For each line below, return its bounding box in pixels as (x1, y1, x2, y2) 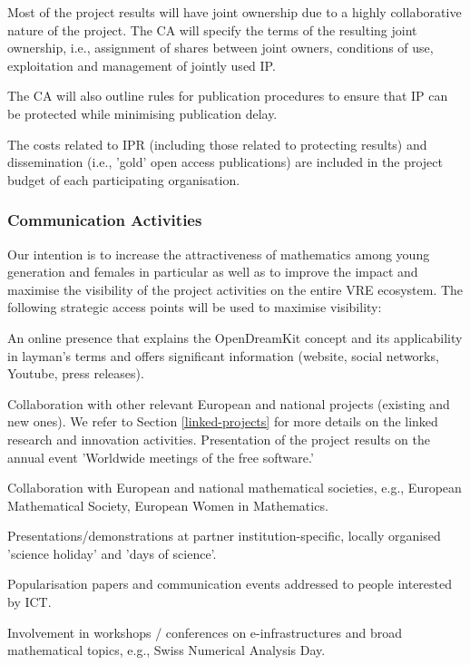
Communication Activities (7, 209, 202, 231)
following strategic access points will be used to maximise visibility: (7, 298, 382, 317)
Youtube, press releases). (7, 364, 144, 383)
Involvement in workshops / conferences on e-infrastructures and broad (7, 622, 403, 641)
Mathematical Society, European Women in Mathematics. (7, 495, 328, 514)
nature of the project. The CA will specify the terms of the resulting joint (7, 20, 417, 39)
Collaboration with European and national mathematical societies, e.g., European (7, 478, 462, 497)
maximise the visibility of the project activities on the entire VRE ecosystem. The (7, 279, 464, 298)
